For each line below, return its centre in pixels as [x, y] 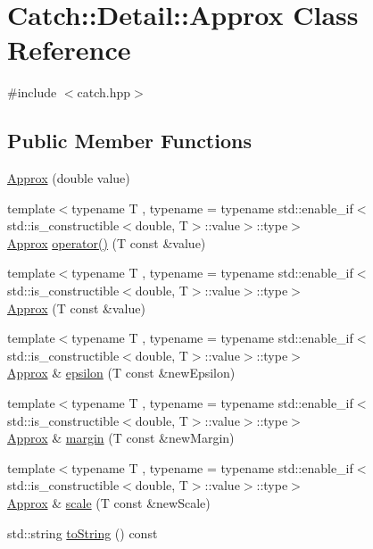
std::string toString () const [83, 532]
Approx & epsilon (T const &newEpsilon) [121, 373]
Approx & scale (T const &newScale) [109, 503]
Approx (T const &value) [76, 308]
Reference [69, 50]
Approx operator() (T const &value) [107, 242]
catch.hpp [104, 92]
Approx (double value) [69, 178]
